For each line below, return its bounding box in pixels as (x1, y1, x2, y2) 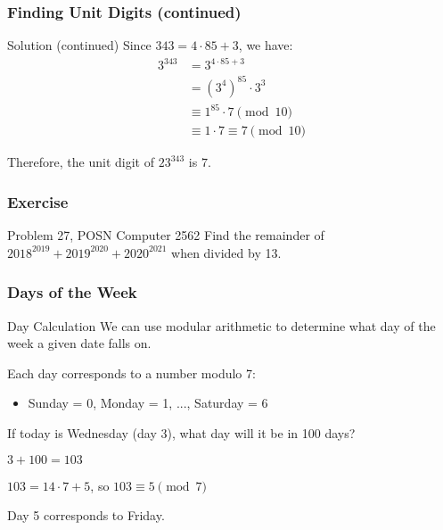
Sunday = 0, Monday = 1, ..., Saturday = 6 (28, 393, 268, 412)
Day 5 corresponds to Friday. (7, 506, 165, 525)
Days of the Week (7, 281, 137, 303)
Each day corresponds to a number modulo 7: (7, 363, 256, 382)
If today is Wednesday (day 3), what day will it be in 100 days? (7, 424, 356, 443)
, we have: (238, 36, 293, 54)
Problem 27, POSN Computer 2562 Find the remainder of (7, 226, 324, 244)
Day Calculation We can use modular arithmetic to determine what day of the (7, 316, 436, 335)
